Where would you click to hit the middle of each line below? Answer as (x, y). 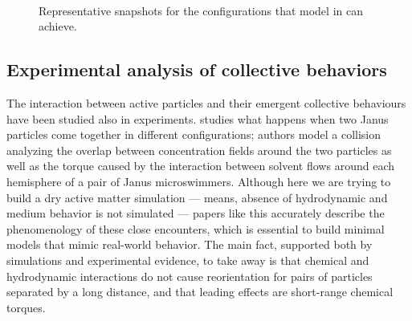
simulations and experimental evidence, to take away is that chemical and (188, 260)
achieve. (58, 26)
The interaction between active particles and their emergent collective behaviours (206, 102)
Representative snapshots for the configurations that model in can (201, 10)
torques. (26, 307)
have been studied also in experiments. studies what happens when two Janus (198, 118)
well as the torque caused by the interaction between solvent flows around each (200, 166)
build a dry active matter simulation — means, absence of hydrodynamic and (197, 197)
